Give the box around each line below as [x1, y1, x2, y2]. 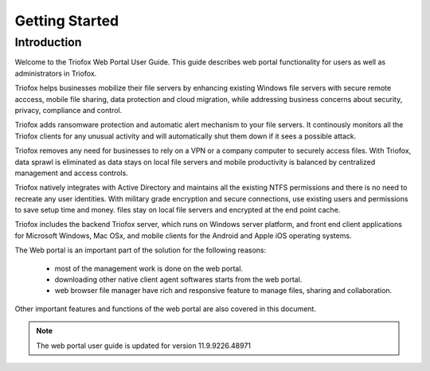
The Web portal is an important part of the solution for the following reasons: [14, 245, 267, 255]
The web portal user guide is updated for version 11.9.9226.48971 [36, 341, 251, 350]
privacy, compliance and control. [14, 105, 123, 115]
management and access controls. [14, 168, 129, 178]
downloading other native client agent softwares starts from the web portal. [54, 275, 303, 284]
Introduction [14, 35, 82, 49]
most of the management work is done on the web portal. [54, 264, 243, 273]
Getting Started [14, 12, 119, 29]
